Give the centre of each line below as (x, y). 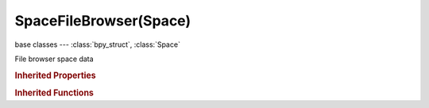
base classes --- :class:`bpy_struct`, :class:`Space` (97, 44)
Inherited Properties (56, 75)
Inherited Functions (54, 93)
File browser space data (54, 59)
